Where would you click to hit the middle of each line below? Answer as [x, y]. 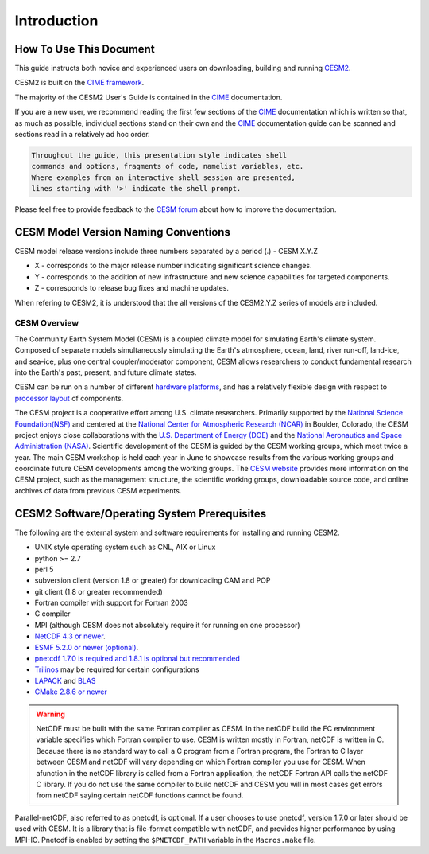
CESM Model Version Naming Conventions [122, 232]
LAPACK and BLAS [65, 680]
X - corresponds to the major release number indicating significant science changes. [173, 266]
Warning [50, 714]
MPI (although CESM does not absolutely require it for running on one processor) [168, 625]
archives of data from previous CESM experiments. [98, 490]
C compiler [52, 614]
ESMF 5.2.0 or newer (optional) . [87, 647]
